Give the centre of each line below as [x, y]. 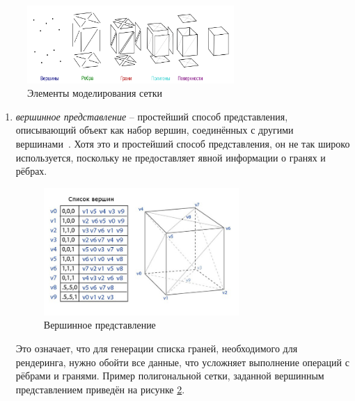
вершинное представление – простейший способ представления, [152, 116]
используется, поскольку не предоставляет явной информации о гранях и [171, 157]
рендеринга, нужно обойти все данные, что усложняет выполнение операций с [182, 362]
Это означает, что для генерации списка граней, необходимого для [157, 348]
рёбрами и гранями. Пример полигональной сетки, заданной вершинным [170, 376]
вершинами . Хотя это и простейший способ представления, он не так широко [183, 143]
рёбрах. [31, 171]
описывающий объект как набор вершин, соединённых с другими [155, 130]
